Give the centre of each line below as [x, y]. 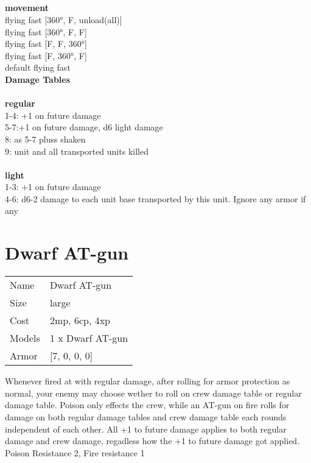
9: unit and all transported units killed [77, 151]
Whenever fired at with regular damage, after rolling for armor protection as [148, 381]
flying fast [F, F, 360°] [46, 44]
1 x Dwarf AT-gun [89, 338]
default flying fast [38, 67]
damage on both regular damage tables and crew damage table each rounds [146, 416]
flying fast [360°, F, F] [46, 31]
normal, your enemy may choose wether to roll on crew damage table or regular [153, 393]
